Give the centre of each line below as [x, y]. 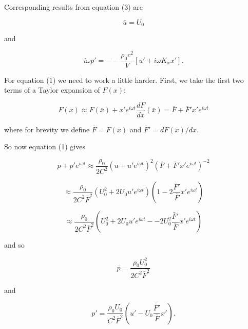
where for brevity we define [47, 129]
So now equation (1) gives [45, 146]
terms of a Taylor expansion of [52, 90]
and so [14, 245]
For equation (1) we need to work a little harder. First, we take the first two [124, 80]
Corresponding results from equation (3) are [73, 7]
